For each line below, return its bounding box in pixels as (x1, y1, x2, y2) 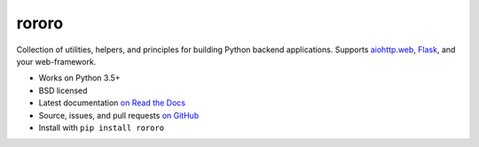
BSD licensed (38, 85, 88, 96)
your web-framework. (16, 56, 97, 66)
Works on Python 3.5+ (38, 73, 121, 83)
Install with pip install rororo (38, 122, 165, 133)
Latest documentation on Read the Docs (38, 97, 186, 108)
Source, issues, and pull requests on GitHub (38, 110, 200, 120)
